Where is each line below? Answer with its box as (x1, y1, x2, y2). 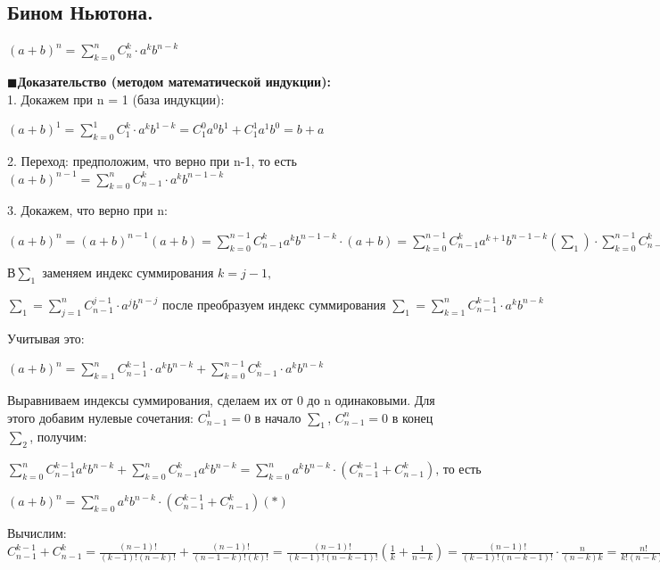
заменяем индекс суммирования (42, 267, 214, 280)
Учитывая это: (7, 328, 85, 347)
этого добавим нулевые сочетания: (7, 408, 194, 426)
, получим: (29, 427, 87, 446)
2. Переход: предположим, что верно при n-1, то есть (7, 151, 297, 169)
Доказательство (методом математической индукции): (17, 72, 331, 90)
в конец (392, 408, 433, 426)
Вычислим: (7, 524, 67, 542)
